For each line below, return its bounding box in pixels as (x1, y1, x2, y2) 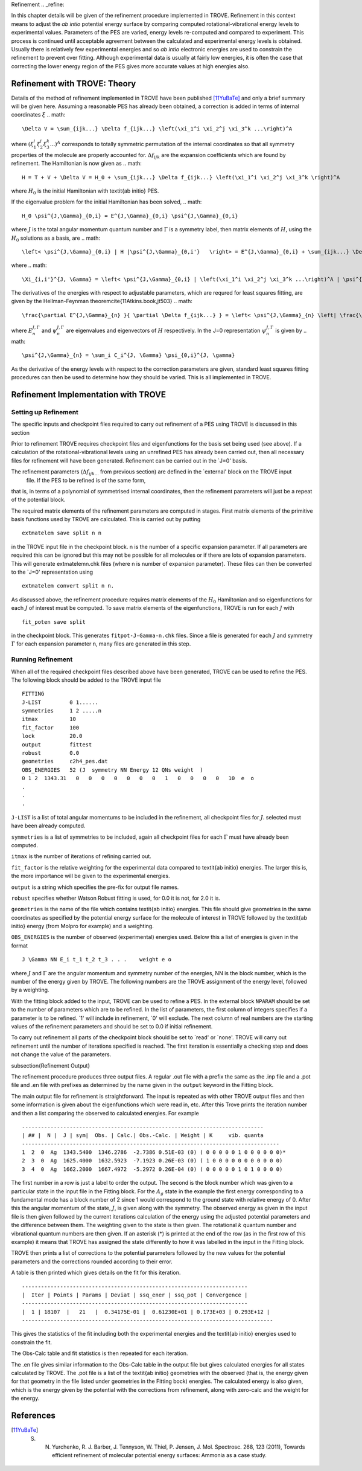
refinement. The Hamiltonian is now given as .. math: (11, 160, 142, 167)
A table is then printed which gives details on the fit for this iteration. (11, 1269, 181, 1277)
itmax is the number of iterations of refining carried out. (11, 853, 152, 860)
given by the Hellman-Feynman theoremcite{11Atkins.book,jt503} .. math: (11, 298, 192, 305)
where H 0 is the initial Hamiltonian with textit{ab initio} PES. (11, 187, 159, 196)
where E (11, 327, 33, 335)
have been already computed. (11, 822, 86, 830)
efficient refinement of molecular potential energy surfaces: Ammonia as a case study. (52, 1452, 267, 1459)
